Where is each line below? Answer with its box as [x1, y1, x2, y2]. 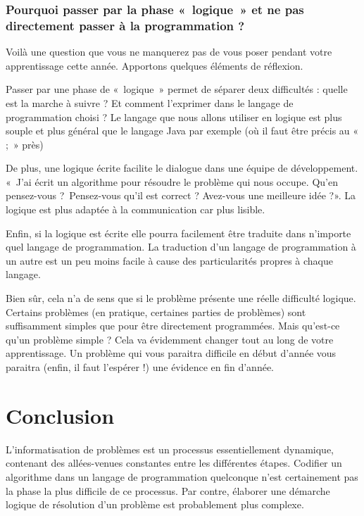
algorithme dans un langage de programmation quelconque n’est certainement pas [6, 469, 358, 484]
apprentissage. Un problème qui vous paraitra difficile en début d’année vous [6, 346, 337, 360]
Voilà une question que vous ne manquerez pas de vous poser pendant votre [6, 44, 332, 59]
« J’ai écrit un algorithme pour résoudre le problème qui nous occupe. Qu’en [6, 174, 338, 189]
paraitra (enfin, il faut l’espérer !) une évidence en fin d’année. [6, 360, 274, 375]
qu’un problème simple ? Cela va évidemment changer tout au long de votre [6, 332, 334, 346]
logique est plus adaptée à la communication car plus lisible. [6, 202, 265, 217]
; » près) [6, 137, 44, 151]
